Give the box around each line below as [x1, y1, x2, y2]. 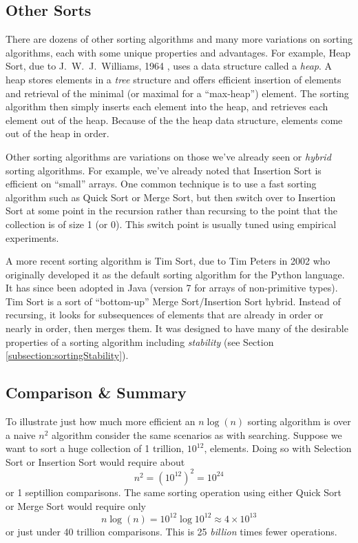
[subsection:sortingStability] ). [6, 348, 129, 362]
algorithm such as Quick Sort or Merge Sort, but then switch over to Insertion [6, 189, 336, 204]
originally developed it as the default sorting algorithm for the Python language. [6, 267, 345, 281]
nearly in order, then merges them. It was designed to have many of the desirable [6, 321, 348, 336]
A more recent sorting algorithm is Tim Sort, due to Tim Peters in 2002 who [6, 254, 330, 268]
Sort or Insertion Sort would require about [6, 454, 185, 469]
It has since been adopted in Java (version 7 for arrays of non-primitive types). [6, 280, 338, 295]
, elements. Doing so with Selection [204, 441, 352, 455]
